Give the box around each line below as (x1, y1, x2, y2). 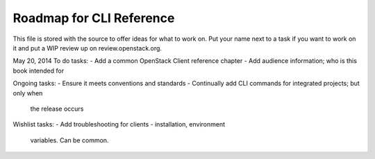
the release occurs (30, 104, 84, 113)
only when (12, 88, 43, 97)
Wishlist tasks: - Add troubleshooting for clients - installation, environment (12, 120, 226, 129)
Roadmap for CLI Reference (12, 10, 175, 26)
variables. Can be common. (30, 135, 109, 144)
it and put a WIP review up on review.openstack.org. (12, 44, 162, 52)
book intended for (12, 66, 65, 75)
